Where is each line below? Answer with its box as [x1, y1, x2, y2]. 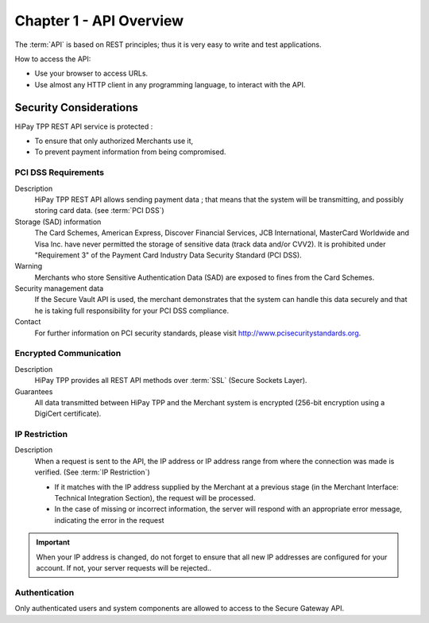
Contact [14, 317, 41, 327]
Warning [14, 261, 43, 271]
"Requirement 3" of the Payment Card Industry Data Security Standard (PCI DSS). [34, 250, 302, 260]
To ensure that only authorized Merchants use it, [34, 136, 194, 146]
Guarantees [14, 386, 53, 397]
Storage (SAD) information [14, 217, 102, 226]
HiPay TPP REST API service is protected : [14, 122, 153, 131]
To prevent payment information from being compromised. [34, 147, 226, 157]
